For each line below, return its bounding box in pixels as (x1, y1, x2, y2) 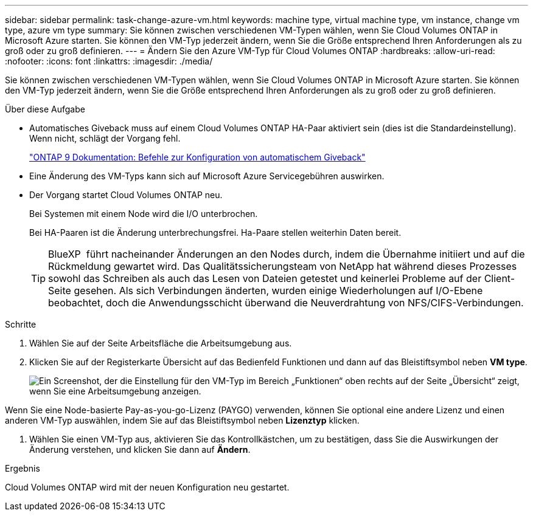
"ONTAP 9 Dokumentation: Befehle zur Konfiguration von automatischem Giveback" (29, 152, 366, 162)
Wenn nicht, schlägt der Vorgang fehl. (29, 133, 181, 143)
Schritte (5, 319, 37, 329)
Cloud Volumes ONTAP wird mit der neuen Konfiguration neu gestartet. (5, 482, 290, 492)
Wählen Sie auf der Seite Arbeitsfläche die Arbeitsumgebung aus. (29, 338, 292, 348)
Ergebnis (5, 463, 40, 473)
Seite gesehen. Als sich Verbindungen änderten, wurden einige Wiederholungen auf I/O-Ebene (48, 284, 483, 297)
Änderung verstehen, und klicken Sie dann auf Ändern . (29, 444, 251, 455)
